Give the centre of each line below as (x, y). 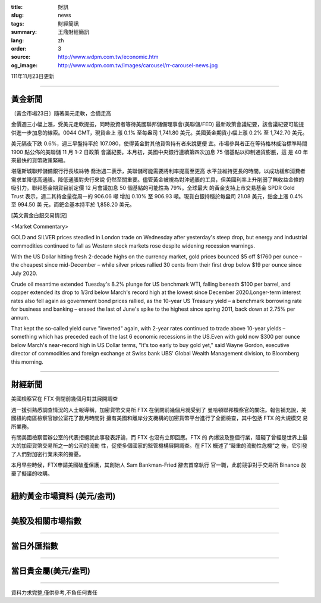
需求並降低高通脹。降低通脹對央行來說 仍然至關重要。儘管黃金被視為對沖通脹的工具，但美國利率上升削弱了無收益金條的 (158, 179)
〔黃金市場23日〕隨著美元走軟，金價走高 (61, 114)
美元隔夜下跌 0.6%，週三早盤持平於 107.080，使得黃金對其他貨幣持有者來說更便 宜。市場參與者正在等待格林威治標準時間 (159, 143)
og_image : (24, 65)
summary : (24, 32)
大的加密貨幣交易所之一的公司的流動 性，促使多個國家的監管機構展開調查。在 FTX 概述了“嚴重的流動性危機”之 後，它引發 (159, 446)
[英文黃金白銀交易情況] (39, 215)
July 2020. (24, 273)
